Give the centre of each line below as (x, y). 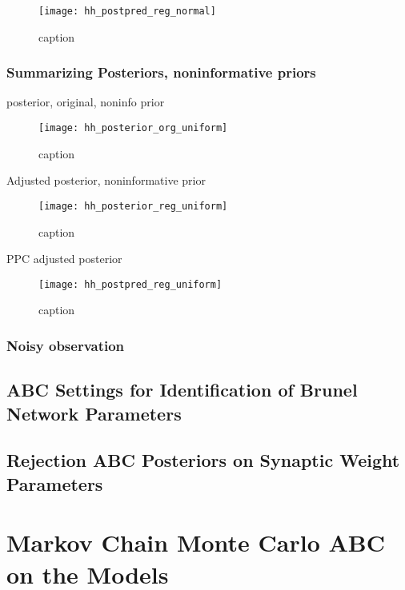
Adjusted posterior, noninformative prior (106, 180)
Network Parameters (94, 413)
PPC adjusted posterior (64, 259)
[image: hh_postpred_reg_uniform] (130, 284)
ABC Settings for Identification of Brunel (182, 390)
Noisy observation (66, 345)
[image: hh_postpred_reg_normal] (127, 11)
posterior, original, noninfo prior (86, 102)
